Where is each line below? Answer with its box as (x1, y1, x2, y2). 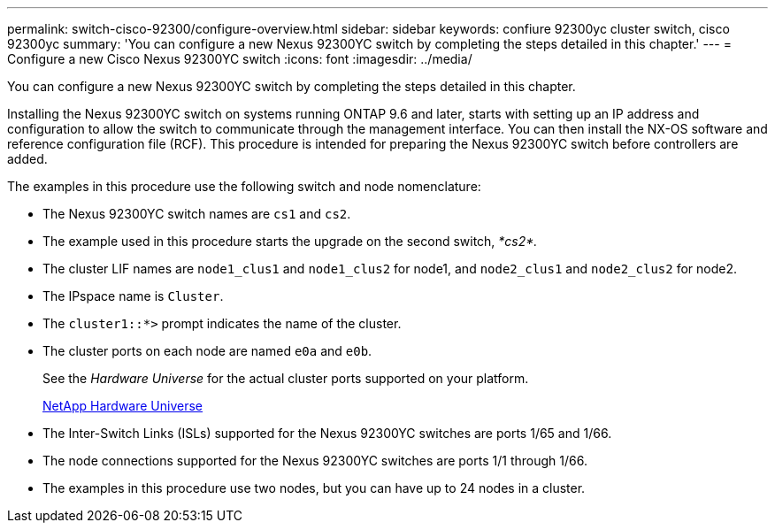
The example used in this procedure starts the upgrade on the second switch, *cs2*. (42, 234, 538, 249)
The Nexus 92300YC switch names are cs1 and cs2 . (42, 206, 351, 221)
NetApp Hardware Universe (42, 398, 203, 413)
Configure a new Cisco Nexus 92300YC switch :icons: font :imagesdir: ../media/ (7, 51, 472, 66)
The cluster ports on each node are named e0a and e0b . (42, 343, 372, 358)
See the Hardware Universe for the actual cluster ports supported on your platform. (42, 371, 529, 386)
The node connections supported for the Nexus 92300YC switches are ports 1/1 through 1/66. (42, 453, 587, 468)
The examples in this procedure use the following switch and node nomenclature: (7, 179, 481, 194)
